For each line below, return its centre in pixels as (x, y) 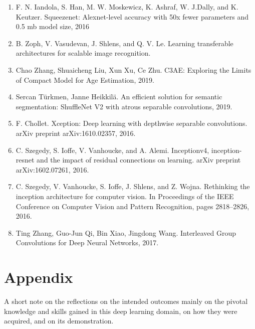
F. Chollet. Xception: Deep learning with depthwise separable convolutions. (132, 123)
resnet (25, 160)
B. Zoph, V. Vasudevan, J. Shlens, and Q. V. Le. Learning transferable (124, 43)
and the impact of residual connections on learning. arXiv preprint (139, 160)
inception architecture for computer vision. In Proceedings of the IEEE (125, 196)
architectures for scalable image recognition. (83, 53)
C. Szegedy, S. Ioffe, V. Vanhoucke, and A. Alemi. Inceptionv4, (112, 150)
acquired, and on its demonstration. (59, 321)
